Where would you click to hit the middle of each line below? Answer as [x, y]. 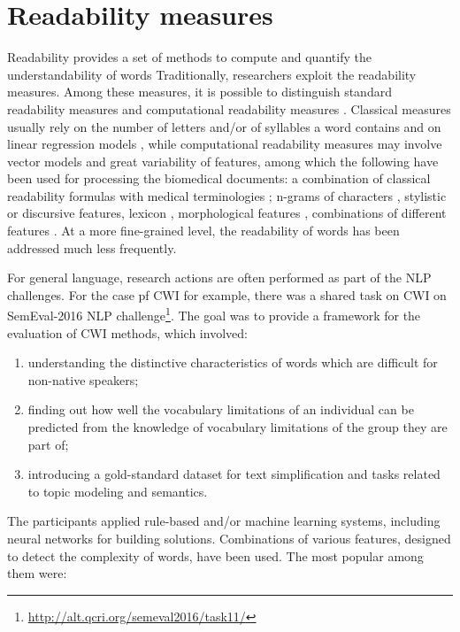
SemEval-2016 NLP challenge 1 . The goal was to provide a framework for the [214, 314]
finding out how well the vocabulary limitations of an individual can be [221, 409]
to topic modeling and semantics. [118, 491]
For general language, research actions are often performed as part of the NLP [219, 277]
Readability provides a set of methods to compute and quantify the [189, 57]
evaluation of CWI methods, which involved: [127, 332]
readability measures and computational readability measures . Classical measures [229, 108]
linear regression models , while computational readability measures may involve [225, 144]
